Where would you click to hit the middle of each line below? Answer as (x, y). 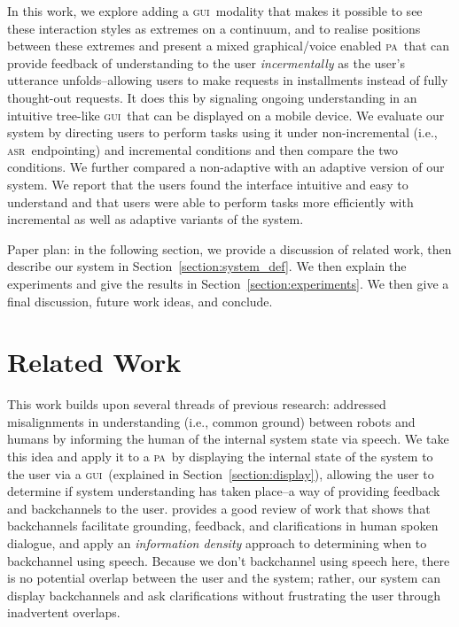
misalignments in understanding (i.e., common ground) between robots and (211, 421)
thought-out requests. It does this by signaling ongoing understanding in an (212, 97)
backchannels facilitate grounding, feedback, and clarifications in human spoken (223, 526)
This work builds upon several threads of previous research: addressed (197, 404)
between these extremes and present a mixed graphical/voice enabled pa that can (229, 46)
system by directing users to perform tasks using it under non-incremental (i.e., (222, 132)
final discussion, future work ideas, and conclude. (140, 301)
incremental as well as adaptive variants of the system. (156, 219)
